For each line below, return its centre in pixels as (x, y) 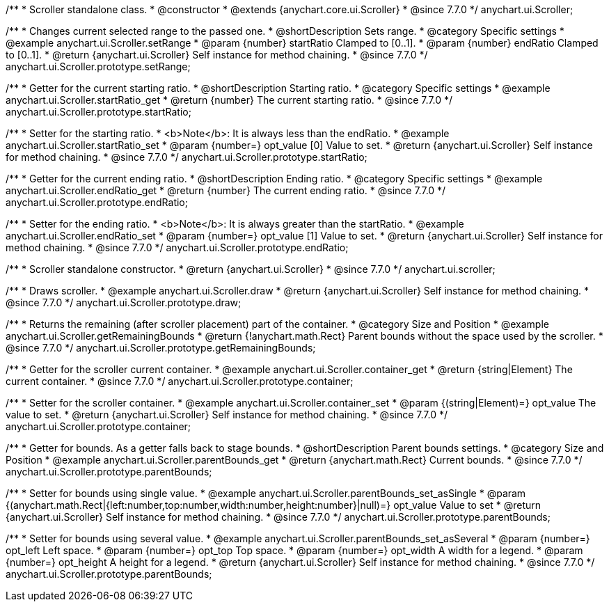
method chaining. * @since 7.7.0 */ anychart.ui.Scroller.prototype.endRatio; (177, 247)
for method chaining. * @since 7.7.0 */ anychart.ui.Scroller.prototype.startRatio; (187, 157)
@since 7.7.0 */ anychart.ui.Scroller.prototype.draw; (124, 302)
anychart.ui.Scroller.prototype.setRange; (98, 66)
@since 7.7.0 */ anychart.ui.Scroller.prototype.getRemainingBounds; (161, 348)
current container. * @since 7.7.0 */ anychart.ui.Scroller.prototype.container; (180, 381)
